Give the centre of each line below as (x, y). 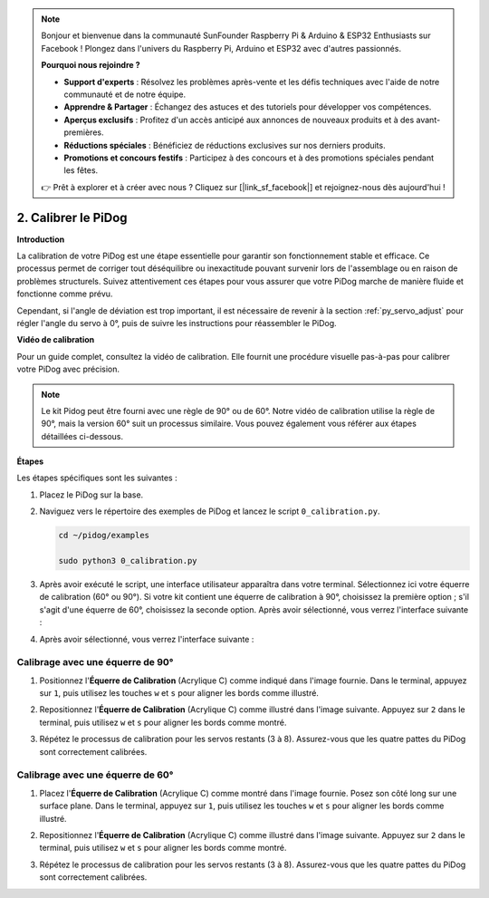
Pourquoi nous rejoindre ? (91, 65)
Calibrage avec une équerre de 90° (95, 662)
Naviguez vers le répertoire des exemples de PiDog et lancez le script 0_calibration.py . (210, 511)
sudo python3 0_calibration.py (128, 560)
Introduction (41, 239)
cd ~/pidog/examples (104, 536)
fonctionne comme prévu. (65, 294)
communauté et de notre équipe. (125, 94)
